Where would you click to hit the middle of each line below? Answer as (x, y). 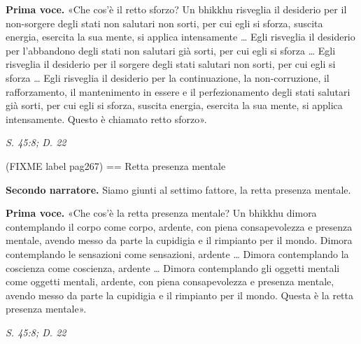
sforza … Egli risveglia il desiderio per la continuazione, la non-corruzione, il (168, 77)
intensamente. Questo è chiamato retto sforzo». (106, 119)
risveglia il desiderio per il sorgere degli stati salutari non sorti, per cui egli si (171, 64)
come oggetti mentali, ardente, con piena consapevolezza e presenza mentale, (170, 281)
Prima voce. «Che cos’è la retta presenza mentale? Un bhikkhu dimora (161, 213)
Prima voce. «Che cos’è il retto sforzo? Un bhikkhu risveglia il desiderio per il (176, 9)
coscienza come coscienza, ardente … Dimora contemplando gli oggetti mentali (173, 267)
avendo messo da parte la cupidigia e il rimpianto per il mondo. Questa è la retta (179, 295)
